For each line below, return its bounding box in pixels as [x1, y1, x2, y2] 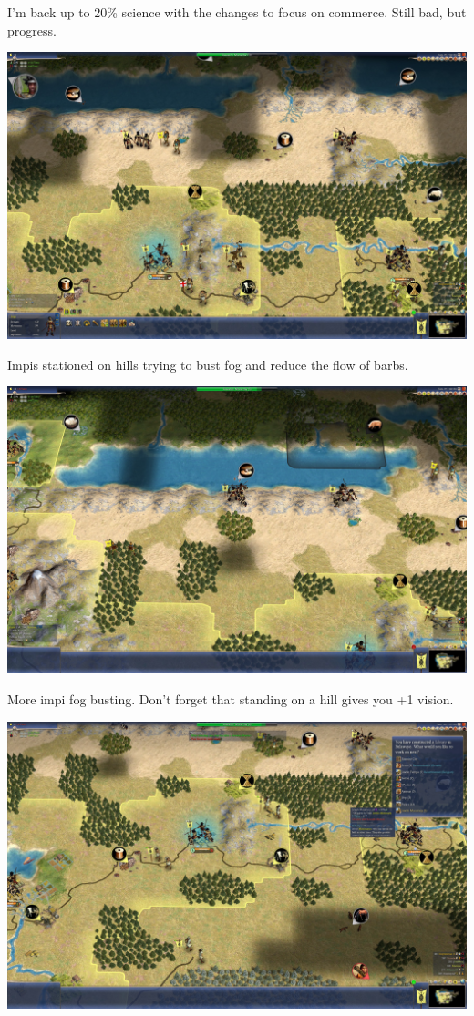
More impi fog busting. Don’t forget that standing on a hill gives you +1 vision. [7, 689, 454, 708]
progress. [7, 20, 57, 39]
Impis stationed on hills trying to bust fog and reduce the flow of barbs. [7, 354, 408, 374]
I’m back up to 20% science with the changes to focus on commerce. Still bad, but [7, 3, 467, 21]
